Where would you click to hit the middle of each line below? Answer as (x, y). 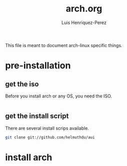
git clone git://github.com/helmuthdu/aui (50, 137)
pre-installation (38, 66)
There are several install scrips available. (47, 128)
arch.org (84, 9)
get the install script (37, 116)
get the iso (22, 84)
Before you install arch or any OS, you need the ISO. (59, 96)
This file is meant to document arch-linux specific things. (64, 45)
